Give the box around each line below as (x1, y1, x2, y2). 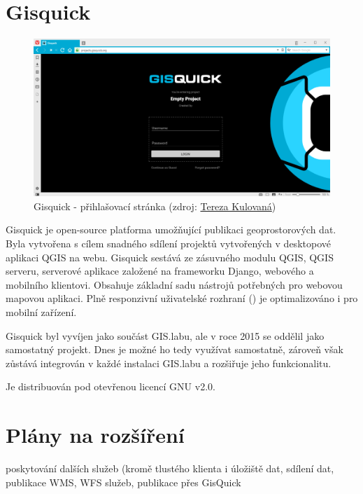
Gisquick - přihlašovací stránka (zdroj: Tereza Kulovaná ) (34, 198, 276, 213)
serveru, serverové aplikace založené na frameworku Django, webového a (6, 263, 314, 278)
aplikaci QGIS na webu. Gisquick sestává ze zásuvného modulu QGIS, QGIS (6, 249, 334, 264)
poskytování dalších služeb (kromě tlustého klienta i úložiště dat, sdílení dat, (6, 461, 334, 476)
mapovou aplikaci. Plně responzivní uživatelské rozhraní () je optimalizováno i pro (6, 291, 358, 306)
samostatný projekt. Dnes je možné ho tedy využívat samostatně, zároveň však (6, 342, 343, 357)
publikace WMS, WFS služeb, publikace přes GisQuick (6, 474, 241, 489)
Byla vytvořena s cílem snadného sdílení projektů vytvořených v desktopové (6, 236, 331, 251)
